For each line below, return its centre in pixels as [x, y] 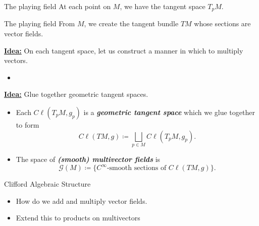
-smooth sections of [137, 168]
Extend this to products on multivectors [78, 218]
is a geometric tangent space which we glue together [169, 112]
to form [28, 125]
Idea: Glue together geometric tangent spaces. [76, 94]
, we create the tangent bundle [131, 23]
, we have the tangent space [163, 6]
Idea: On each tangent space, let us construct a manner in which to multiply [124, 50]
